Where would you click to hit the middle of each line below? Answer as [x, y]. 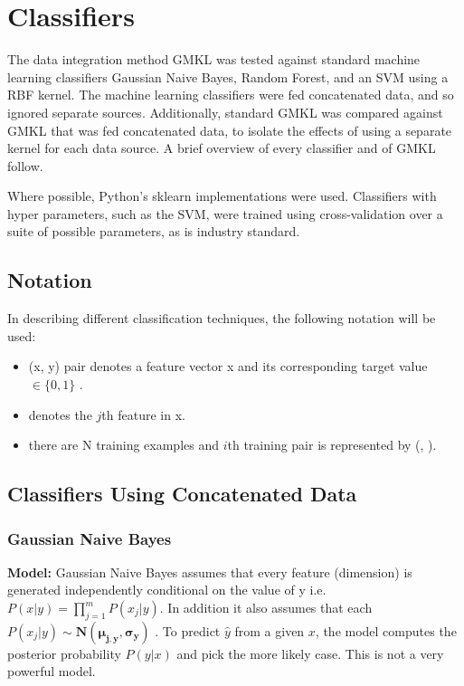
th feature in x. [143, 414]
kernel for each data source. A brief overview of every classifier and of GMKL [222, 148]
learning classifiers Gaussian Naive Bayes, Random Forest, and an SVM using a [228, 76]
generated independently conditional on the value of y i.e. [167, 590]
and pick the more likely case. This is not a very [310, 653]
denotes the [60, 414]
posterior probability [64, 653]
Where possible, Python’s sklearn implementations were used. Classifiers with [222, 196]
